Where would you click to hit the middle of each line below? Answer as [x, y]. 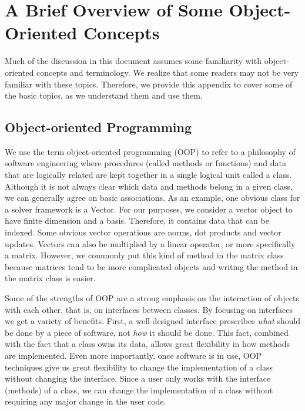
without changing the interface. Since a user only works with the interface [138, 378]
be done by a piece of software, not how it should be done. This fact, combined [147, 332]
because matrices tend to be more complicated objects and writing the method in [151, 266]
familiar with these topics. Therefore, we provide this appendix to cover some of [149, 84]
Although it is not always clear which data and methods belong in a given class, [149, 186]
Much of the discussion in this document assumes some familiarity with [133, 61]
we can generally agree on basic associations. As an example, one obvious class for [152, 198]
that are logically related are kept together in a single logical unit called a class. [148, 175]
